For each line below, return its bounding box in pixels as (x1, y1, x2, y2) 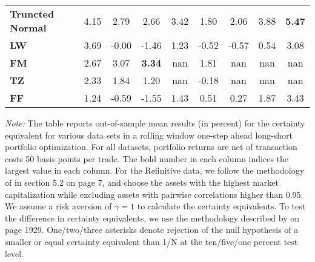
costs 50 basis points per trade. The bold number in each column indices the (5, 152, 289, 165)
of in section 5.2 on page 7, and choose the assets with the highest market (5, 175, 279, 188)
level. (5, 247, 24, 260)
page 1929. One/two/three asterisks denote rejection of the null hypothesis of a (5, 223, 299, 236)
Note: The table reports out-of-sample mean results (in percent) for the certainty (5, 117, 305, 129)
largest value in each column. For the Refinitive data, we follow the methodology (5, 164, 305, 177)
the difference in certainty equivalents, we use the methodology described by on (5, 211, 300, 224)
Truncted (10, 7, 55, 21)
